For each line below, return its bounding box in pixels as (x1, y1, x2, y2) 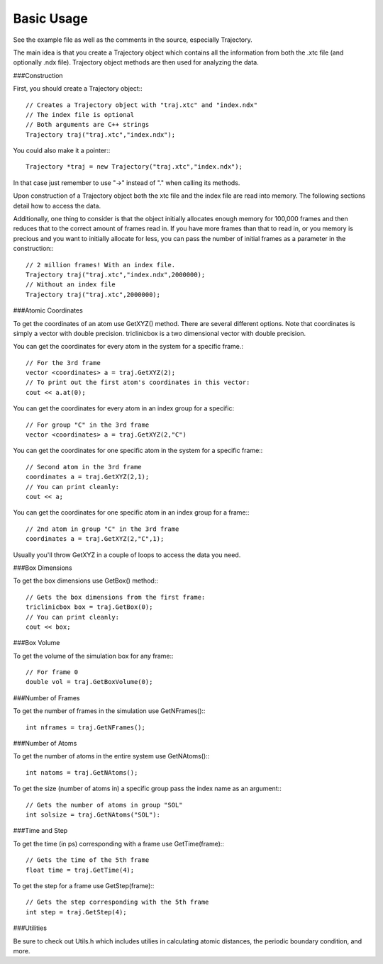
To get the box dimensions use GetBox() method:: (13, 576, 159, 585)
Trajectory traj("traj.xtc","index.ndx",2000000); (26, 270, 206, 279)
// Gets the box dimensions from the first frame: (26, 593, 206, 601)
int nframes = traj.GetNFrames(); (26, 723, 145, 732)
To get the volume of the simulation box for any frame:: (13, 651, 174, 660)
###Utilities (13, 924, 48, 932)
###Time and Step (13, 826, 68, 835)
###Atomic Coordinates (13, 306, 83, 315)
